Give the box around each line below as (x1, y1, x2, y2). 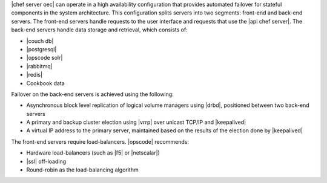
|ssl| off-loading (26, 158, 67, 165)
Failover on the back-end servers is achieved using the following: (11, 91, 174, 98)
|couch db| (26, 37, 54, 45)
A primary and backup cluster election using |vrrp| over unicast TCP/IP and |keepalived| (26, 118, 246, 126)
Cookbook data (26, 79, 65, 87)
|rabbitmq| (26, 62, 53, 69)
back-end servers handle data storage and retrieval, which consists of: (11, 26, 188, 33)
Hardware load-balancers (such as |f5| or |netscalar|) (26, 149, 160, 156)
